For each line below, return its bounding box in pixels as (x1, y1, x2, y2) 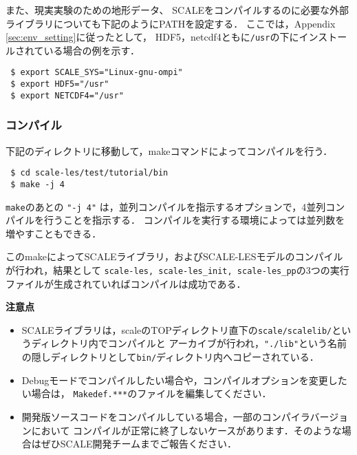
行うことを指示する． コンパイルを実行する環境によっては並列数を (43, 213, 345, 227)
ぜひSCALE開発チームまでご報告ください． (41, 436, 237, 451)
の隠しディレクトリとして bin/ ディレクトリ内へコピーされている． (21, 350, 319, 364)
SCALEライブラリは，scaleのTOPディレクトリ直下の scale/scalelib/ (21, 322, 332, 337)
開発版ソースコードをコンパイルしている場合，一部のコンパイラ (21, 410, 310, 424)
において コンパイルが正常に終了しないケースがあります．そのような (31, 423, 342, 437)
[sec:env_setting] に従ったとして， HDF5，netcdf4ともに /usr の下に (6, 30, 299, 44)
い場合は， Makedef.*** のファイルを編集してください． (21, 386, 272, 401)
